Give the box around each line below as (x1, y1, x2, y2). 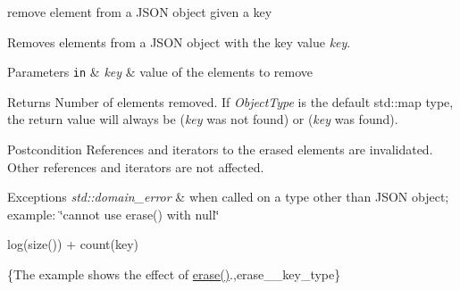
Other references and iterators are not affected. (7, 157, 264, 176)
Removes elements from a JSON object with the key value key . (7, 32, 351, 51)
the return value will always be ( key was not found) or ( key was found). (7, 110, 398, 128)
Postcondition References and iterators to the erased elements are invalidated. (7, 140, 433, 159)
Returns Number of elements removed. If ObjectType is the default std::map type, (7, 92, 454, 111)
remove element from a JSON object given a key (7, 3, 272, 21)
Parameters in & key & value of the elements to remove (7, 62, 314, 81)
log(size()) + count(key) (7, 235, 139, 253)
